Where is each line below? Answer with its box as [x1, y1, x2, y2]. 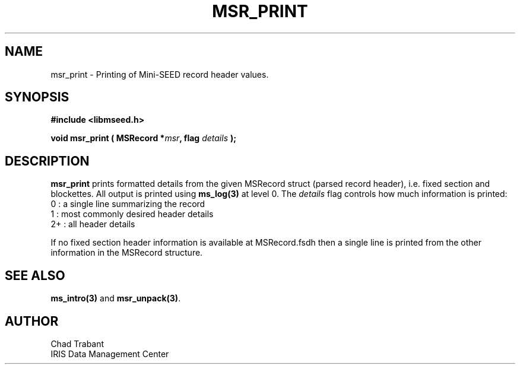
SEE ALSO [5, 268, 65, 283]
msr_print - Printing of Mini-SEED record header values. [50, 69, 269, 79]
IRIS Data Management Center [50, 348, 169, 359]
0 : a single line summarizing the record [50, 199, 205, 209]
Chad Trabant [50, 338, 104, 349]
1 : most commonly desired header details [50, 209, 214, 220]
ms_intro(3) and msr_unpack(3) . [50, 293, 181, 304]
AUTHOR [5, 313, 59, 329]
